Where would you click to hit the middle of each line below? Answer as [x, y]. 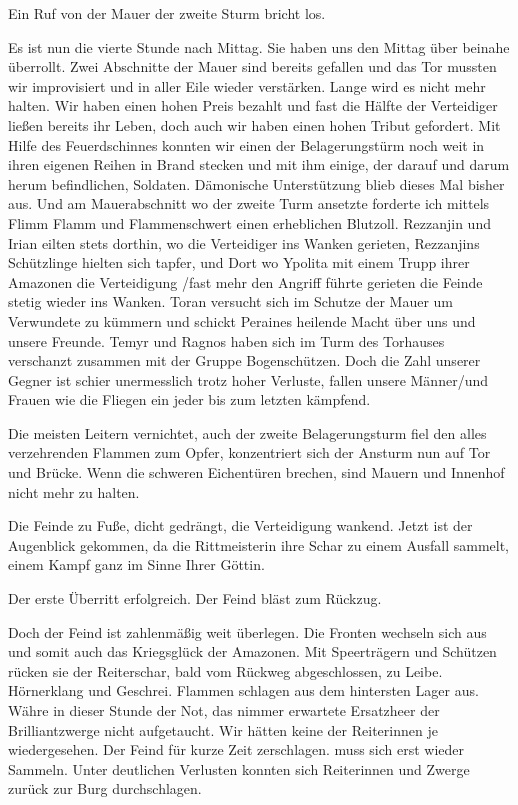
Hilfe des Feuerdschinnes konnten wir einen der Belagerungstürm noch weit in [246, 144]
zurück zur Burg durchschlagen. [105, 788]
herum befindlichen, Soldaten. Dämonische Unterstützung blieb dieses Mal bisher [256, 183]
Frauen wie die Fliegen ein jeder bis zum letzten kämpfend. [189, 399]
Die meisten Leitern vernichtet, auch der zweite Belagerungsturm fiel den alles [247, 432]
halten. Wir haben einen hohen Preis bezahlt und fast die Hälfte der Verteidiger [253, 105]
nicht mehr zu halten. [74, 491]
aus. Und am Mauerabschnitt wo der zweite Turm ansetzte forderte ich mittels [249, 203]
